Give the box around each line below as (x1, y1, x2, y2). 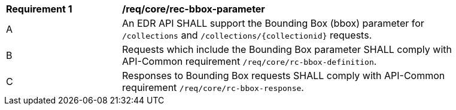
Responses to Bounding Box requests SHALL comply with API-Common (122, 70, 445, 81)
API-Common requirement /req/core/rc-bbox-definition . (122, 55, 377, 67)
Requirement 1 (6, 3, 72, 15)
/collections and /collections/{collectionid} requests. (122, 29, 372, 41)
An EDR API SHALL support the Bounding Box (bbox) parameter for (122, 17, 424, 29)
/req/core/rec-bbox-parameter (122, 3, 265, 15)
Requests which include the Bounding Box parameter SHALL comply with (122, 43, 452, 55)
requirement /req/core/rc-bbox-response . (122, 81, 304, 93)
